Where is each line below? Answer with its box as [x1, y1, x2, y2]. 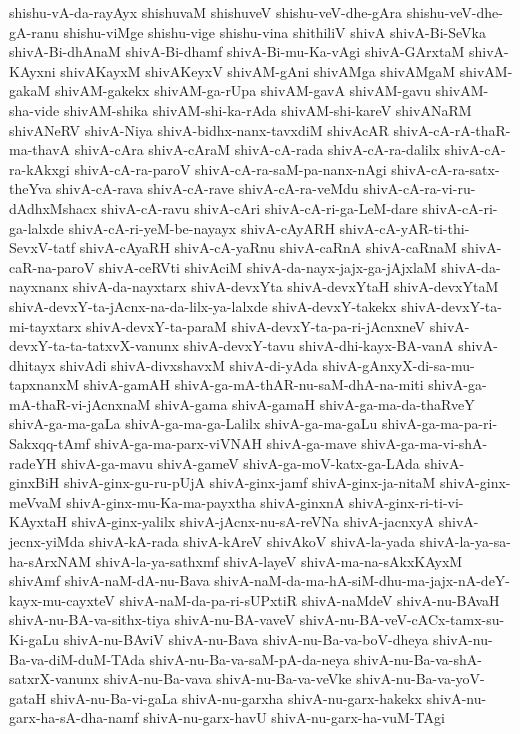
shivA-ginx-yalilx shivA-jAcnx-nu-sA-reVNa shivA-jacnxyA [71, 511, 435, 532]
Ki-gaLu [9, 629, 59, 649]
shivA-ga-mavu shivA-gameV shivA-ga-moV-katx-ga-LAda [61, 452, 420, 473]
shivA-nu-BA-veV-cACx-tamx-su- [299, 609, 505, 630]
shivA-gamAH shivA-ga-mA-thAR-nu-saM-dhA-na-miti [83, 374, 424, 395]
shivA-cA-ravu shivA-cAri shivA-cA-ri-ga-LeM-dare [101, 197, 418, 218]
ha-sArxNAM [9, 550, 92, 571]
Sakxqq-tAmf [9, 433, 90, 454]
